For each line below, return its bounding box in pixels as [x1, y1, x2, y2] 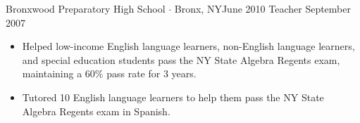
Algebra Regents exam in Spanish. [22, 103, 170, 118]
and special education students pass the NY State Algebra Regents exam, [22, 52, 340, 67]
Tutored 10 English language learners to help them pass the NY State [22, 89, 324, 104]
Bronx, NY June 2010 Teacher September [174, 1, 351, 15]
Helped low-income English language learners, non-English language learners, [22, 39, 355, 53]
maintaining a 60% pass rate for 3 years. [22, 66, 197, 81]
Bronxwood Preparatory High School [6, 1, 166, 15]
